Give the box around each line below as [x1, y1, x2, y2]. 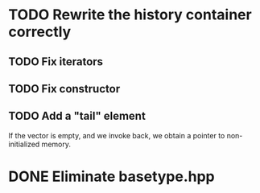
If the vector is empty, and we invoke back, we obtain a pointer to [8, 130, 225, 140]
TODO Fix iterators [8, 55, 103, 68]
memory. [41, 139, 71, 149]
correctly [8, 23, 72, 41]
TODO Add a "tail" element [8, 109, 147, 123]
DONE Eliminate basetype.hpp [8, 167, 215, 186]
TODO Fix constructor [8, 82, 121, 96]
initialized [8, 139, 40, 149]
